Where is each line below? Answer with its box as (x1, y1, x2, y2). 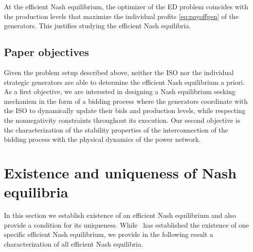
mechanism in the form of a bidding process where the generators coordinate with (4, 96, 248, 106)
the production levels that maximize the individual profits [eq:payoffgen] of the (4, 11, 239, 21)
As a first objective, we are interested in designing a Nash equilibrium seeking (4, 86, 235, 97)
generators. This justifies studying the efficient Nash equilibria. (4, 20, 191, 31)
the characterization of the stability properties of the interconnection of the (4, 124, 228, 135)
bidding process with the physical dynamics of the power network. (4, 134, 201, 144)
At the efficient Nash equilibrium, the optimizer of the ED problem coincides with (4, 1, 248, 11)
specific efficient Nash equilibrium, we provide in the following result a (4, 229, 214, 239)
